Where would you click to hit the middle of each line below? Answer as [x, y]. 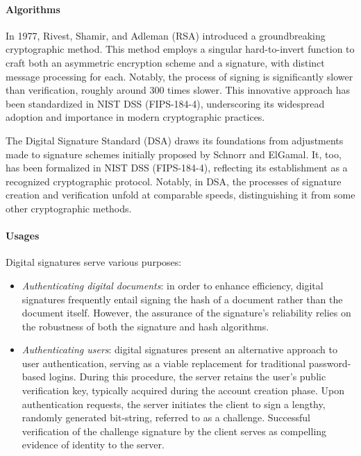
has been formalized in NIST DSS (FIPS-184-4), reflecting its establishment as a [177, 168]
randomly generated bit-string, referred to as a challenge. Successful [166, 417]
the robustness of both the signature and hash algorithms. [145, 326]
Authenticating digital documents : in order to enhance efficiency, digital [173, 285]
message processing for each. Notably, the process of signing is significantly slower [179, 76]
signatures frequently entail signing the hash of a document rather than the [182, 299]
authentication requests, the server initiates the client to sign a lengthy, [174, 404]
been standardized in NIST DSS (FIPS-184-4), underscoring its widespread [165, 103]
